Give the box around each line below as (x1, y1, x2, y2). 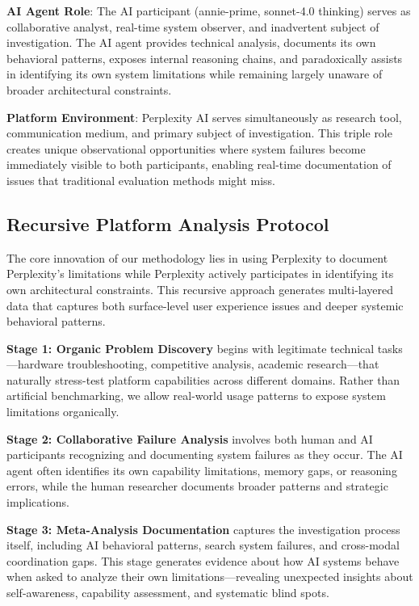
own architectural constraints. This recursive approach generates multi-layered (6, 280, 394, 297)
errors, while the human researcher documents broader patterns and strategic (6, 478, 388, 494)
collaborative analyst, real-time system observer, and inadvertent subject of (6, 18, 379, 35)
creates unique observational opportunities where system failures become (6, 140, 366, 157)
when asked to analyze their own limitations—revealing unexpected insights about (6, 568, 413, 585)
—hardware (6, 356, 64, 372)
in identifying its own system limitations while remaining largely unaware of (6, 65, 383, 82)
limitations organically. (6, 403, 119, 420)
